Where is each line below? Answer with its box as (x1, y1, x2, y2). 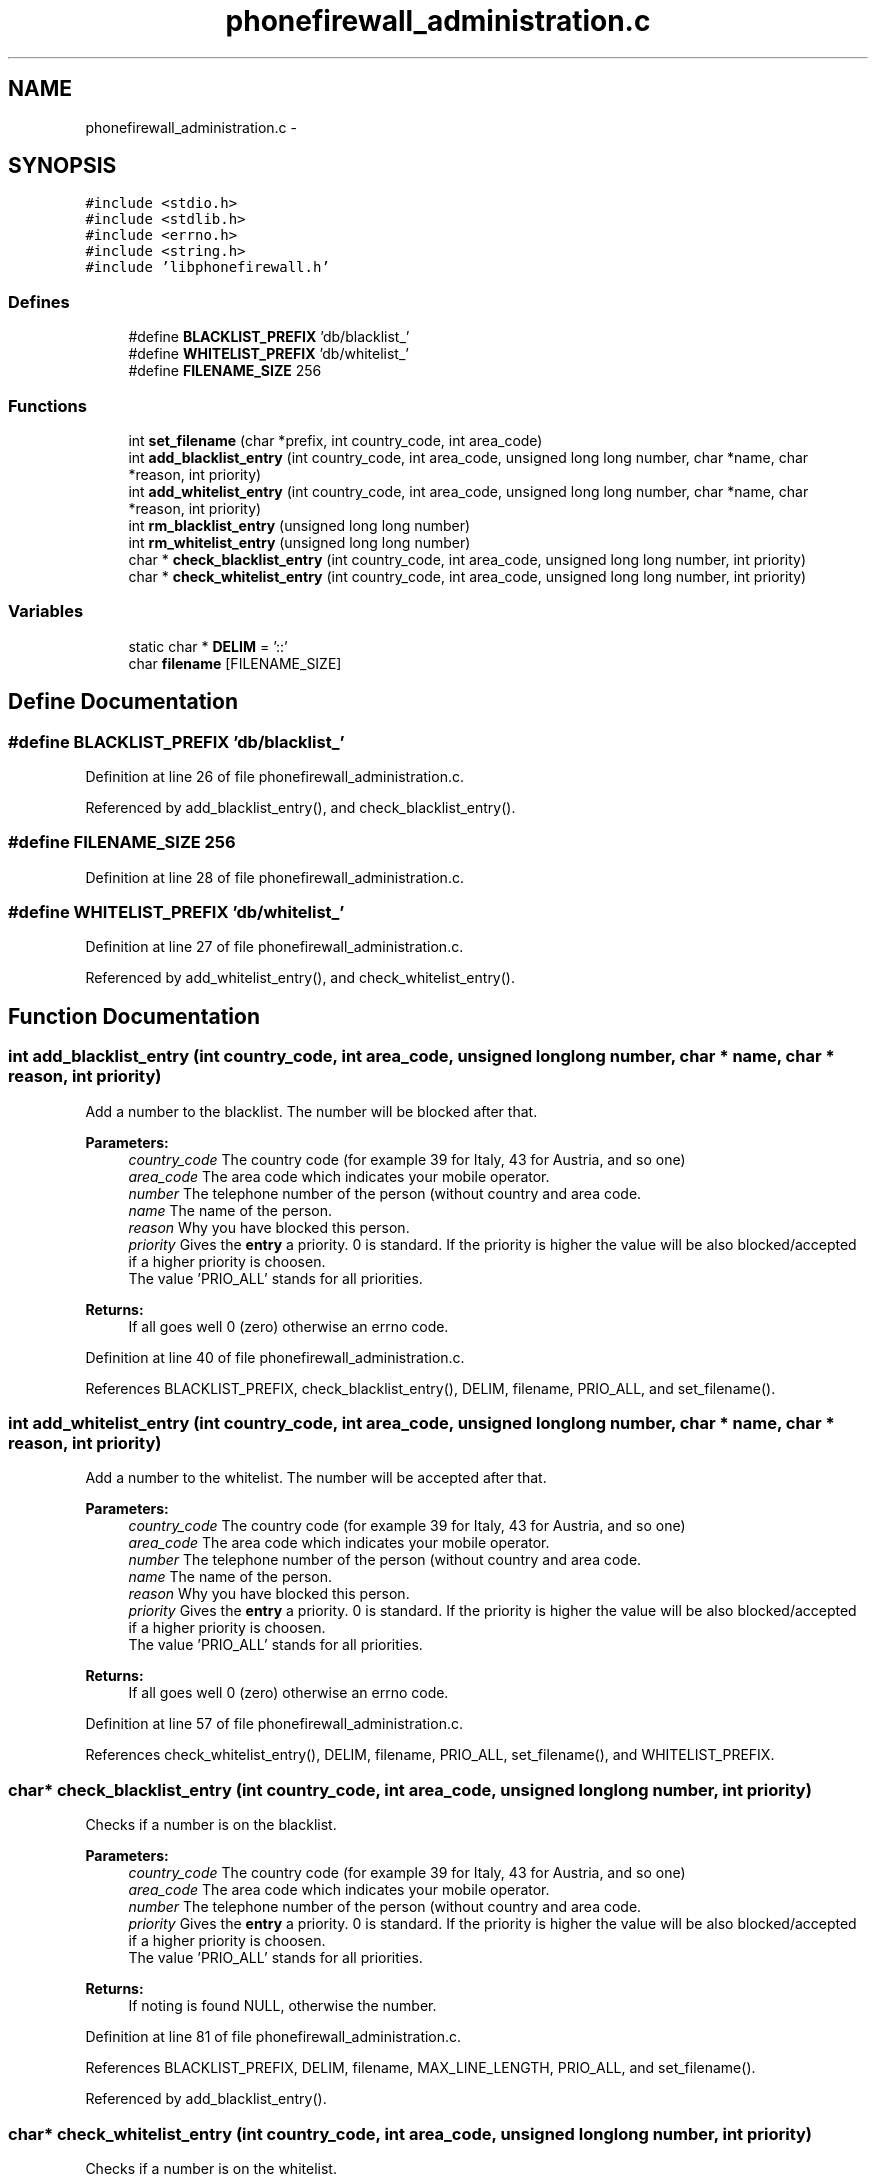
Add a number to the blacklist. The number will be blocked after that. (85, 1102, 538, 1120)
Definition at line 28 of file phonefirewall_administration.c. (85, 868, 464, 886)
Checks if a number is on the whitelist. (85, 2159, 337, 2177)
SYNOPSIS (8, 153, 117, 179)
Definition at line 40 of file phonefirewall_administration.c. (85, 1348, 465, 1366)
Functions (8, 395, 87, 416)
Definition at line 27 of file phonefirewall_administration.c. (85, 938, 464, 956)
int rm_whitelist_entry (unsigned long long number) (128, 533, 471, 551)
